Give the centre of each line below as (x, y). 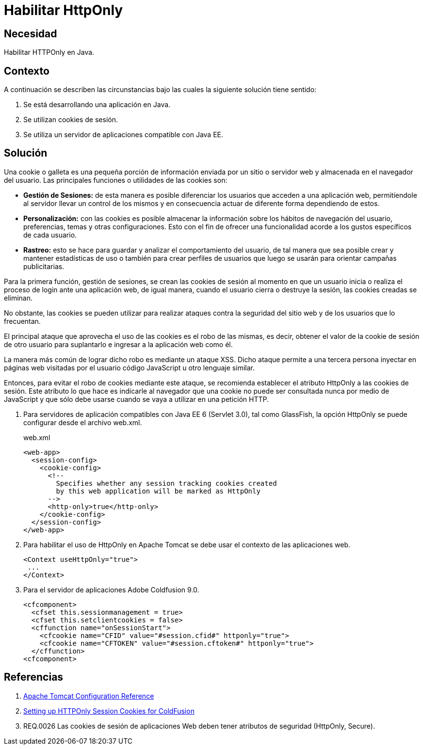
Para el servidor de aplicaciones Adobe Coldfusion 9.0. (111, 590)
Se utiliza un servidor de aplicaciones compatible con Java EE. (123, 135)
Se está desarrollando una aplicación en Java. (97, 105)
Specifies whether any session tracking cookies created (166, 483)
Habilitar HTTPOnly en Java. (49, 52)
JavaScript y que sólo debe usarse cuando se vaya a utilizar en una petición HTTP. (137, 399)
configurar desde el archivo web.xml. (83, 422)
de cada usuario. (50, 235)
